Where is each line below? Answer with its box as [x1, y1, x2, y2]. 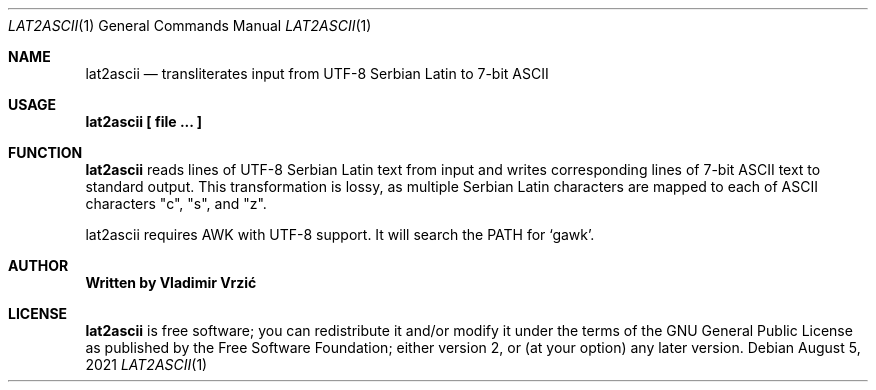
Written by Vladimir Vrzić [85, 274, 257, 291]
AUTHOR [8, 257, 69, 274]
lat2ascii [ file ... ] [85, 113, 203, 130]
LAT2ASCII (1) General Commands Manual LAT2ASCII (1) [8, 17, 372, 34]
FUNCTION [8, 144, 83, 161]
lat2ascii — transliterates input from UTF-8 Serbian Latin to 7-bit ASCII [85, 65, 549, 82]
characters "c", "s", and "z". [85, 195, 267, 212]
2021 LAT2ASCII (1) [85, 356, 208, 373]
